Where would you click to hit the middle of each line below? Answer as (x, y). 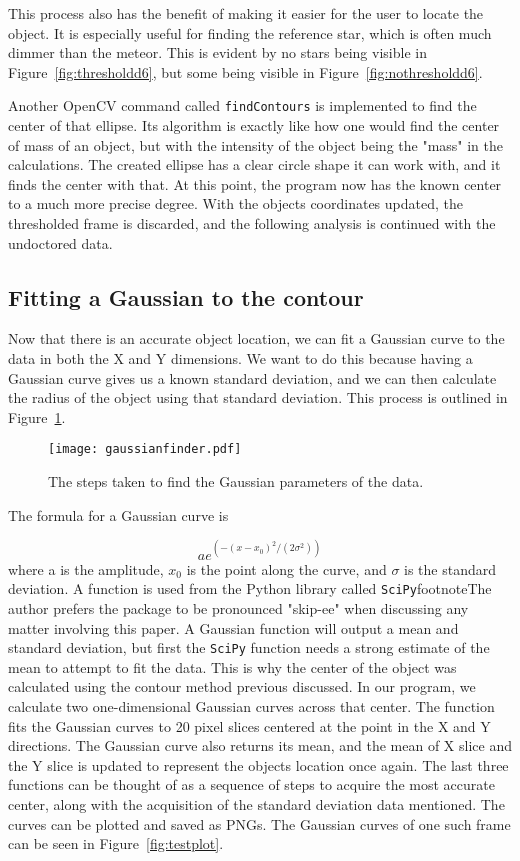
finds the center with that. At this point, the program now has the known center (255, 183)
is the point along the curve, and (286, 568)
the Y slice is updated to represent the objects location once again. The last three (258, 764)
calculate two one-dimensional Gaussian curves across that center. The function (251, 705)
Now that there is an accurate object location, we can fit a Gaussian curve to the (256, 338)
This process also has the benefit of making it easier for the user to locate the (246, 13)
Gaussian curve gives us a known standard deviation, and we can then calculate (252, 377)
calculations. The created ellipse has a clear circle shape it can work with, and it (254, 164)
